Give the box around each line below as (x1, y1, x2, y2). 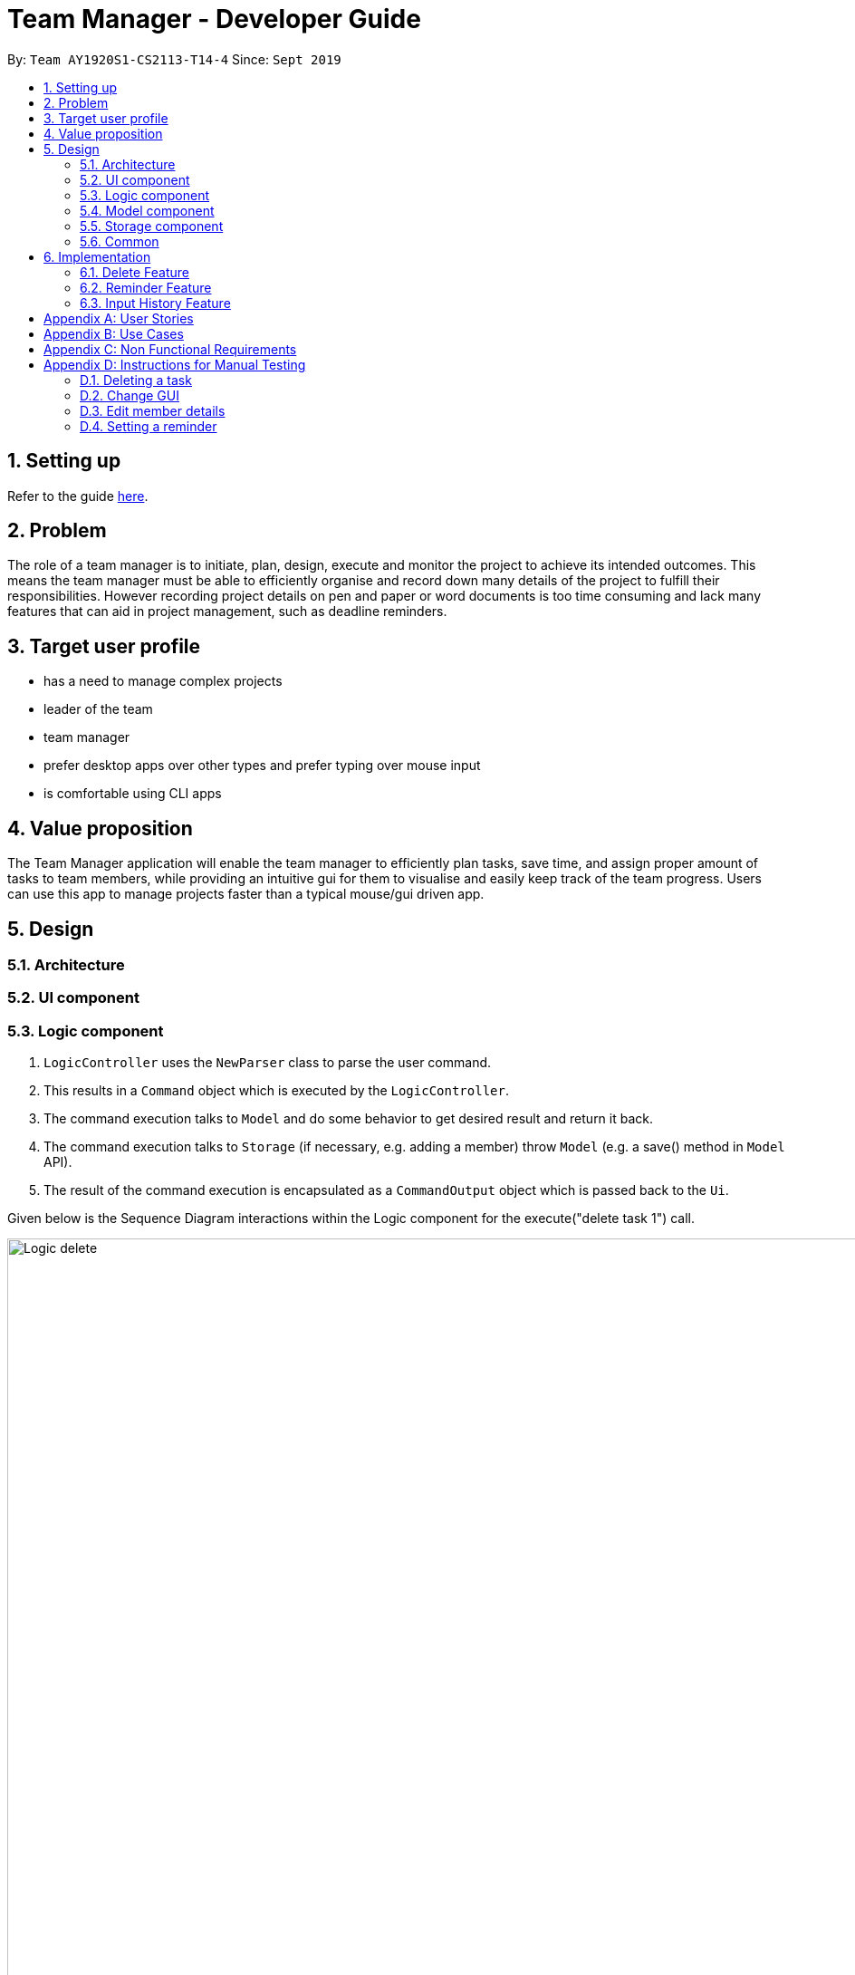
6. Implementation (43, 248, 151, 265)
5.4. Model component (80, 202, 215, 218)
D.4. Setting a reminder (80, 418, 217, 434)
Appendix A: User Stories (43, 310, 194, 326)
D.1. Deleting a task (80, 371, 192, 388)
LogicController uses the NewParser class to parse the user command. (43, 1055, 492, 1071)
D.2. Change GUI (80, 387, 179, 403)
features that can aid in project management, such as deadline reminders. (7, 603, 447, 620)
